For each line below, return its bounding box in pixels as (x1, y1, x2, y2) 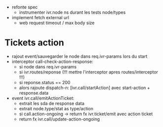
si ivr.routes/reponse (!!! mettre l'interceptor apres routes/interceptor (19, 69, 159, 75)
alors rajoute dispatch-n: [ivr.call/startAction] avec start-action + (19, 85, 151, 91)
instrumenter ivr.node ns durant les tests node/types (19, 9, 126, 15)
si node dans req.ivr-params (19, 63, 77, 69)
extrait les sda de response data (19, 100, 85, 106)
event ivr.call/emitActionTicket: (11, 95, 75, 101)
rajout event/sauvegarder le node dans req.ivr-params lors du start (11, 53, 148, 59)
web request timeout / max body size (19, 20, 95, 26)
